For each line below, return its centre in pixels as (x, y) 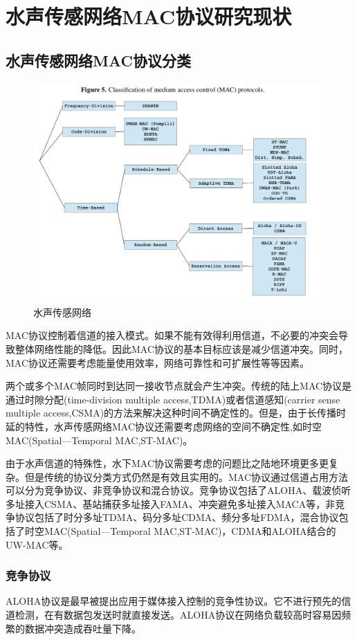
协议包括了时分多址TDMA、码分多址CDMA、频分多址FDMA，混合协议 (177, 517)
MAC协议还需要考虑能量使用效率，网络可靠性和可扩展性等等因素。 (158, 362)
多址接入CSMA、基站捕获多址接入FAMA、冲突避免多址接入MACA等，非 (171, 503)
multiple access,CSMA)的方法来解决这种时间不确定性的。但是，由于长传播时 (176, 413)
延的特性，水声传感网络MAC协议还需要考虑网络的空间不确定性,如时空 (164, 426)
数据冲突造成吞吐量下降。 (83, 628)
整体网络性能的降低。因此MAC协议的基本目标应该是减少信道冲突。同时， (182, 348)
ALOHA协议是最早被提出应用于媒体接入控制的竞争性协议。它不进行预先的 (174, 601)
